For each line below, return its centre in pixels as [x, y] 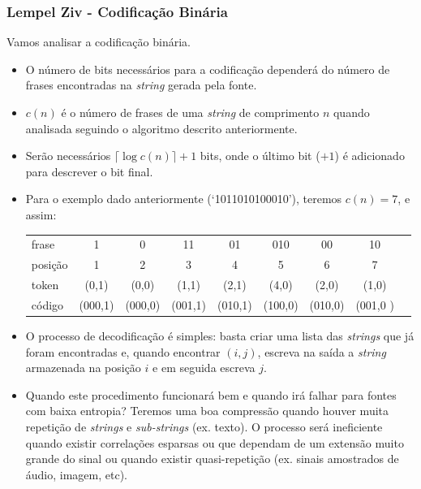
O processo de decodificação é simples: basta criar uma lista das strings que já [220, 335]
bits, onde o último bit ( [260, 156]
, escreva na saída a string [322, 351]
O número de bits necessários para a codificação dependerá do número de [208, 69]
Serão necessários [68, 156]
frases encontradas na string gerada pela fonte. [141, 85]
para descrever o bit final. [89, 171]
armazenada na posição [83, 368]
